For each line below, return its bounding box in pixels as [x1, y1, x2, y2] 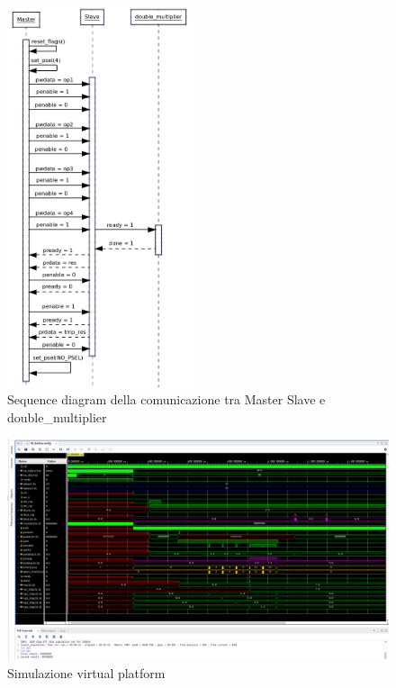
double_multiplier [7, 407, 107, 426]
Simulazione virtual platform [7, 663, 166, 682]
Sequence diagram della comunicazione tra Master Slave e [7, 390, 326, 409]
